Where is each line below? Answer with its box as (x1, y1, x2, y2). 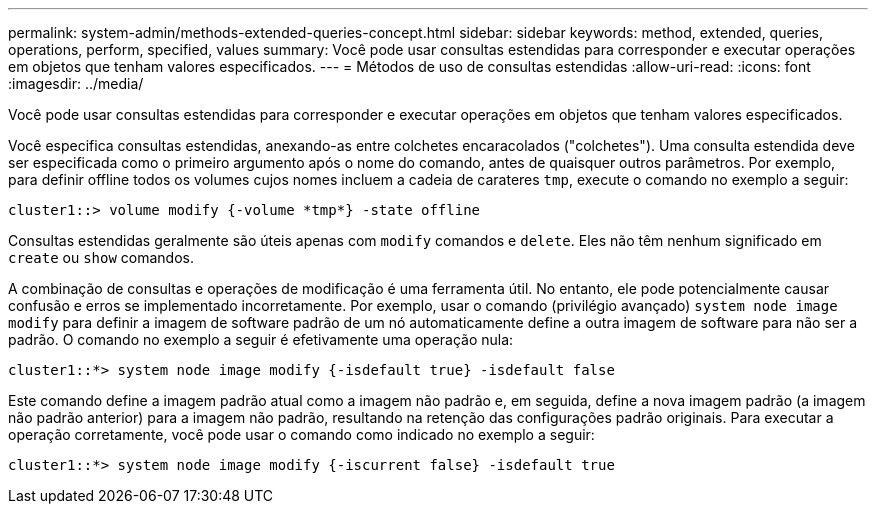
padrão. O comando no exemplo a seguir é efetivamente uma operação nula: (8, 331, 514, 348)
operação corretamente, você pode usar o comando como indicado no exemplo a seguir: (8, 426, 595, 443)
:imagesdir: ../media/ (8, 75, 144, 92)
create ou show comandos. (8, 249, 194, 266)
